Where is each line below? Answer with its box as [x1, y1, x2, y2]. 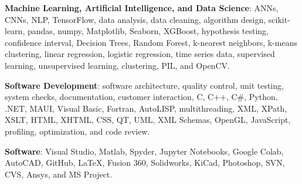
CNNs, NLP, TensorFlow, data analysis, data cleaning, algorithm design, [5, 13, 266, 25]
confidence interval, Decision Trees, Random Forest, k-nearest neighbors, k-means [5, 36, 297, 48]
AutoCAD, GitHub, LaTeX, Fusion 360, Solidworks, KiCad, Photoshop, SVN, [5, 156, 285, 169]
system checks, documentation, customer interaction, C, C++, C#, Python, [5, 91, 278, 103]
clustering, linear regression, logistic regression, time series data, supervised [5, 48, 275, 60]
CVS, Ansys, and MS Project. [5, 168, 113, 180]
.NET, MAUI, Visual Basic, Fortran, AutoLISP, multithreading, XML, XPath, [5, 102, 287, 114]
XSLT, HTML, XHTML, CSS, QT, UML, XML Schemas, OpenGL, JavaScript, [5, 113, 291, 126]
